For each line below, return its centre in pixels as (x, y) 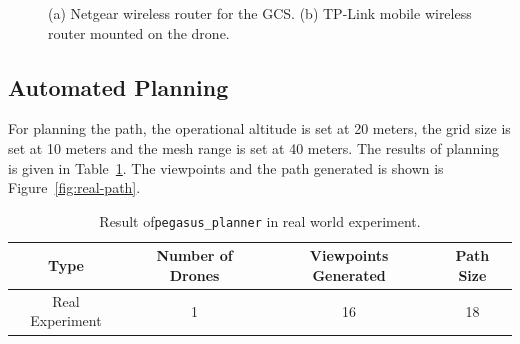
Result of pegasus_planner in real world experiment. (260, 220)
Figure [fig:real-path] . (74, 187)
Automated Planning (118, 86)
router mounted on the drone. (139, 32)
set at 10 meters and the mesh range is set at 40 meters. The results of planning (254, 147)
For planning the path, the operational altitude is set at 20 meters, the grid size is (259, 128)
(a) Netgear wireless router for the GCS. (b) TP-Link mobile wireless (260, 13)
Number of (194, 255)
